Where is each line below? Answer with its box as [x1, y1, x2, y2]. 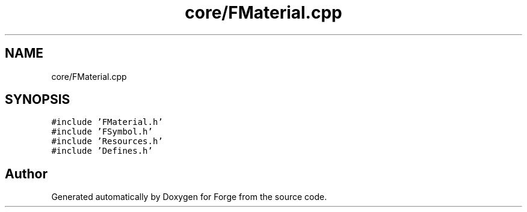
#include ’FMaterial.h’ [51, 117, 163, 127]
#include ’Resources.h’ [51, 136, 163, 147]
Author [5, 166, 48, 181]
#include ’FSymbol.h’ [51, 127, 153, 137]
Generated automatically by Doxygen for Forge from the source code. [51, 192, 327, 202]
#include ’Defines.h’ [51, 146, 153, 156]
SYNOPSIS [5, 92, 70, 108]
